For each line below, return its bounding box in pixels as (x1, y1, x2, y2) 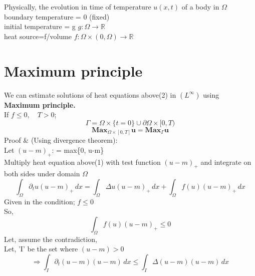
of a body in (181, 2, 219, 12)
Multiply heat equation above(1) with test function (4, 156, 161, 167)
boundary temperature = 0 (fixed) (4, 11, 110, 22)
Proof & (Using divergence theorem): (4, 135, 118, 145)
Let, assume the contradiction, (4, 233, 97, 244)
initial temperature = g (4, 21, 76, 32)
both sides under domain (4, 168, 80, 179)
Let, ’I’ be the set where (4, 243, 78, 254)
